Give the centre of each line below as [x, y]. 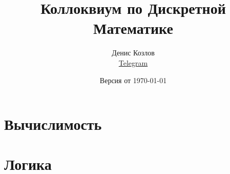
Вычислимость [53, 124]
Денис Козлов [133, 53]
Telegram [133, 62]
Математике [133, 28]
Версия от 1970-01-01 [133, 80]
